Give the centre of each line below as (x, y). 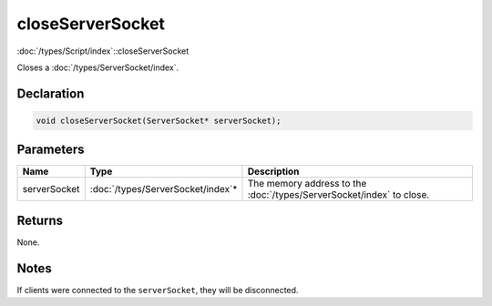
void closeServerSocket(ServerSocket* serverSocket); (159, 120)
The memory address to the (307, 184)
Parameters (51, 150)
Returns (40, 220)
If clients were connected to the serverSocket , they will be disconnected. (158, 290)
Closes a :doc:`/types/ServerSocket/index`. (98, 67)
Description (273, 171)
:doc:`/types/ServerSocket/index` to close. (338, 195)
